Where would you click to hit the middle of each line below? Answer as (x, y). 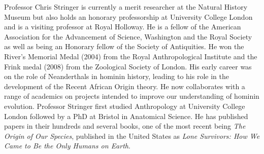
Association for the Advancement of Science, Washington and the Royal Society (128, 36)
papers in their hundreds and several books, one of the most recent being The (125, 126)
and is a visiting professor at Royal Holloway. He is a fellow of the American (123, 27)
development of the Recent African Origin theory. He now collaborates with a (125, 86)
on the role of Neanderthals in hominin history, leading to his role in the (117, 76)
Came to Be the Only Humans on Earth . (67, 146)
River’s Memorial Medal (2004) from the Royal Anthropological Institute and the (131, 56)
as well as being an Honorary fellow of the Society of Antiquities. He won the (124, 46)
